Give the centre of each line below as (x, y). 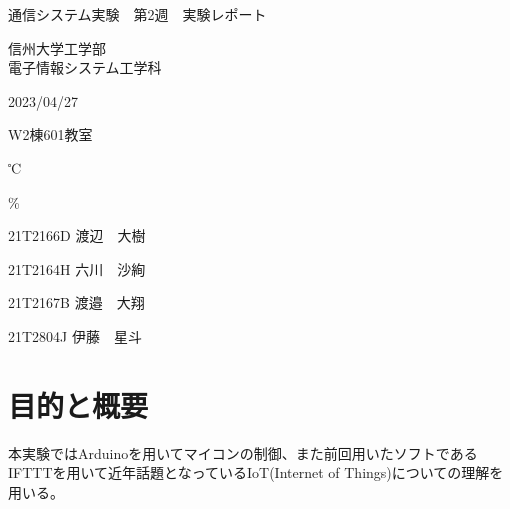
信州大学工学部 (57, 47)
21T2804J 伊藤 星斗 (75, 335)
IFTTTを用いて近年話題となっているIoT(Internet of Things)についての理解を (256, 472)
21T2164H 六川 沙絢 (77, 268)
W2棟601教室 (50, 134)
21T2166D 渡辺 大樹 (77, 235)
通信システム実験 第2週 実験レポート (137, 14)
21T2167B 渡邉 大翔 (76, 302)
